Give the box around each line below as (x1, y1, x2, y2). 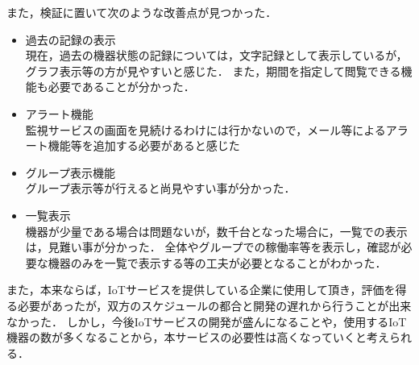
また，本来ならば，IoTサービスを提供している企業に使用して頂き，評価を (6, 281, 396, 298)
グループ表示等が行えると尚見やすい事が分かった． (25, 180, 296, 197)
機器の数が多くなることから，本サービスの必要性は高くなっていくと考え (6, 329, 389, 346)
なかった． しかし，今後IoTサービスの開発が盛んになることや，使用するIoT (6, 313, 407, 330)
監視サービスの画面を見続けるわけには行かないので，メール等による (25, 121, 386, 138)
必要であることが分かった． (48, 78, 195, 95)
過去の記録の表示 (25, 31, 116, 48)
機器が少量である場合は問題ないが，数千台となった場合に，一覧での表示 (25, 222, 408, 239)
